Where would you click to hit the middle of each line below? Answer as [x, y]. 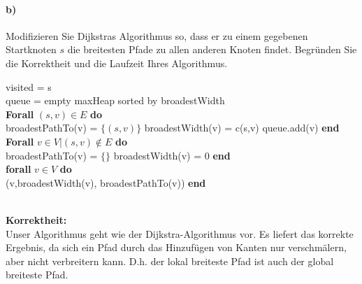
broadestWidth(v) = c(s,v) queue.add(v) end [242, 128]
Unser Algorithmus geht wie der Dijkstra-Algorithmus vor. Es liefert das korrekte [180, 233]
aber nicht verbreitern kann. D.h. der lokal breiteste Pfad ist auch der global [170, 261]
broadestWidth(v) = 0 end [172, 155]
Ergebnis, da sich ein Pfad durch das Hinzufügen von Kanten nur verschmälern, [176, 247]
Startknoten [31, 49]
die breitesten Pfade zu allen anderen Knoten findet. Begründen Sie [212, 49]
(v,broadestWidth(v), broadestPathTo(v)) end [106, 182]
